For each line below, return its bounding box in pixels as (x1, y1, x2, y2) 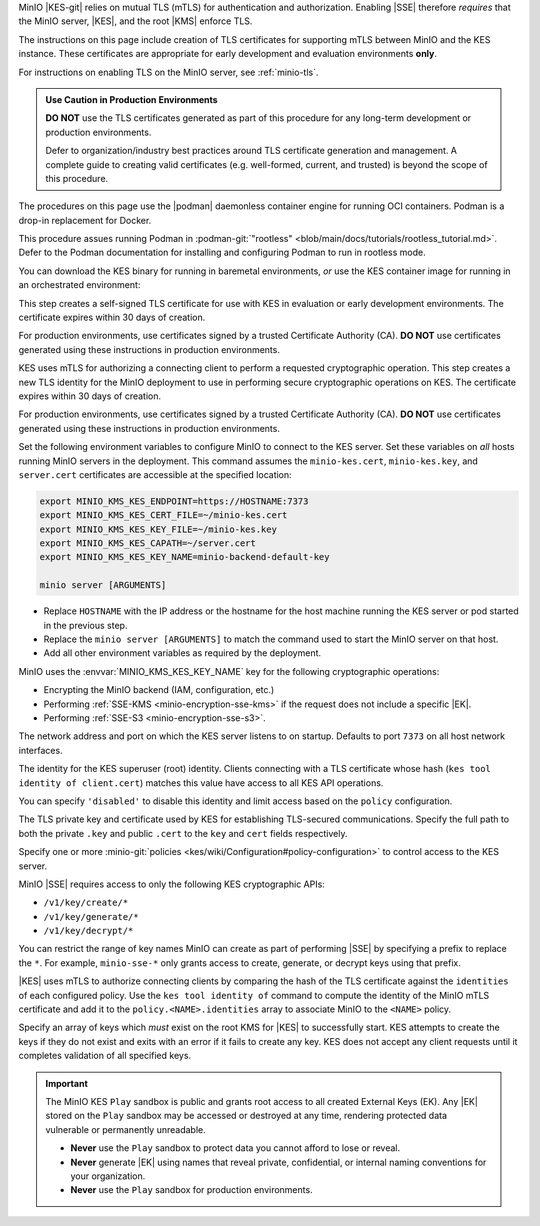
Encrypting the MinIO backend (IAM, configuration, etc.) (43, 684, 275, 696)
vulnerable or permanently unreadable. (45, 1123, 207, 1135)
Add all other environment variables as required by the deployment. (43, 647, 322, 659)
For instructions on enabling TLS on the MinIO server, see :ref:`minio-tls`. (18, 66, 319, 78)
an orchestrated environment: (18, 279, 141, 291)
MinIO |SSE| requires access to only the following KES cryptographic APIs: (18, 878, 325, 890)
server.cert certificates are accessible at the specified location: (18, 468, 292, 480)
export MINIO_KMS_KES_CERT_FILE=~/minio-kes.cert (39, 510, 288, 521)
